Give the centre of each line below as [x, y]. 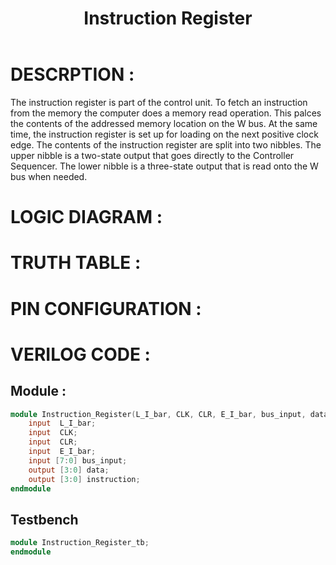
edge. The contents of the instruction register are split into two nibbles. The [166, 144]
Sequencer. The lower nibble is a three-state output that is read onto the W [164, 166]
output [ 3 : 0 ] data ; [69, 470]
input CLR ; [53, 442]
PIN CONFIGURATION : [106, 308]
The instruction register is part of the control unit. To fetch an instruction [159, 102]
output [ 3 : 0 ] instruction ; [84, 479]
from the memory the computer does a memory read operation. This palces [166, 113]
